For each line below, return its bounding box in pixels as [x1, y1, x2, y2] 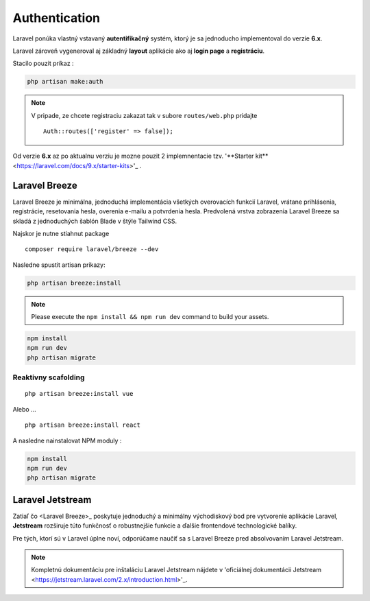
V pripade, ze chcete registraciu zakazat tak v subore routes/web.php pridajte [31, 111, 258, 119]
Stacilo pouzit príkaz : [12, 59, 75, 68]
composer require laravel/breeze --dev [25, 246, 159, 253]
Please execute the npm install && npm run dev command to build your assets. [31, 313, 269, 321]
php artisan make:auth [27, 78, 103, 86]
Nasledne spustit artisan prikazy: [12, 261, 106, 269]
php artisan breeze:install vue [25, 390, 134, 398]
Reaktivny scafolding [12, 373, 85, 382]
